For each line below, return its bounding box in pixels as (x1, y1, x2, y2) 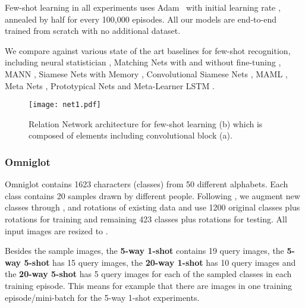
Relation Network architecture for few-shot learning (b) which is (29, 117, 263, 130)
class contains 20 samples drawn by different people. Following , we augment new (5, 189, 300, 202)
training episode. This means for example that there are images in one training (5, 279, 293, 291)
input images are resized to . (5, 224, 108, 237)
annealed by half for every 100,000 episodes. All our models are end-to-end (5, 12, 276, 25)
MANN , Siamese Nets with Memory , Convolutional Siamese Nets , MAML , (5, 67, 288, 80)
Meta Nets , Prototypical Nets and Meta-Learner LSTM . (5, 79, 215, 92)
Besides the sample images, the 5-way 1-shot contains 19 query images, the (5, 244, 284, 257)
